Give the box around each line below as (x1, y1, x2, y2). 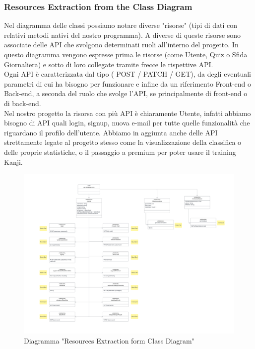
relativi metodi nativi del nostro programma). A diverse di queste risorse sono (4, 29, 241, 40)
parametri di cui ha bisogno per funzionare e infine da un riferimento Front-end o (4, 78, 251, 89)
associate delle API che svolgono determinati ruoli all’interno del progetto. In (4, 39, 239, 50)
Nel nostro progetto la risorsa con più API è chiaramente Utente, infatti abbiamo (4, 108, 251, 118)
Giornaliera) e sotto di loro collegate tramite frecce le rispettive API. (4, 59, 213, 69)
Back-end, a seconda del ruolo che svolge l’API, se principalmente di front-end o (4, 88, 248, 99)
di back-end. (4, 98, 41, 108)
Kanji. (4, 156, 23, 167)
